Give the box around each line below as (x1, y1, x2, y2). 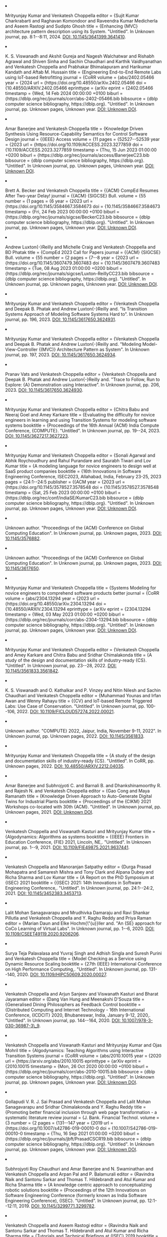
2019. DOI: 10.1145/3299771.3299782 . (19, 1203, 96, 1209)
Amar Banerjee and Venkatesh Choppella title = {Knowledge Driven (5, 125, 144, 131)
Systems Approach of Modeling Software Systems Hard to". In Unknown (5, 311, 154, 317)
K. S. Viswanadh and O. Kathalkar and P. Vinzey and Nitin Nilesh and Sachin (5, 687, 161, 693)
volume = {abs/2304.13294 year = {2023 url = (5, 595, 100, 601)
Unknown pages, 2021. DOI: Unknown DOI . (5, 809, 94, 815)
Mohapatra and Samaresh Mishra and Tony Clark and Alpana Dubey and (5, 869, 154, 875)
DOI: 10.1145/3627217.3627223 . (5, 433, 69, 439)
